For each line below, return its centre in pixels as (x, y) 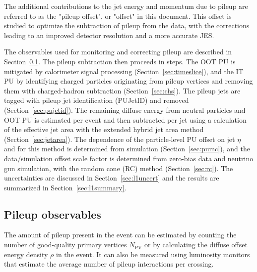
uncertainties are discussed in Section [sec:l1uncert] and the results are (112, 178)
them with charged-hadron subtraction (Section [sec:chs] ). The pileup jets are (122, 90)
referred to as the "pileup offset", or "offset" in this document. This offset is (118, 16)
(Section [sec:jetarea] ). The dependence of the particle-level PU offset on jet (120, 139)
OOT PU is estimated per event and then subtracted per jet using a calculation (125, 119)
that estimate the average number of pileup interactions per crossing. (109, 264)
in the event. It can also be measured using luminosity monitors (153, 254)
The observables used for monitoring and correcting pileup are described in (118, 52)
